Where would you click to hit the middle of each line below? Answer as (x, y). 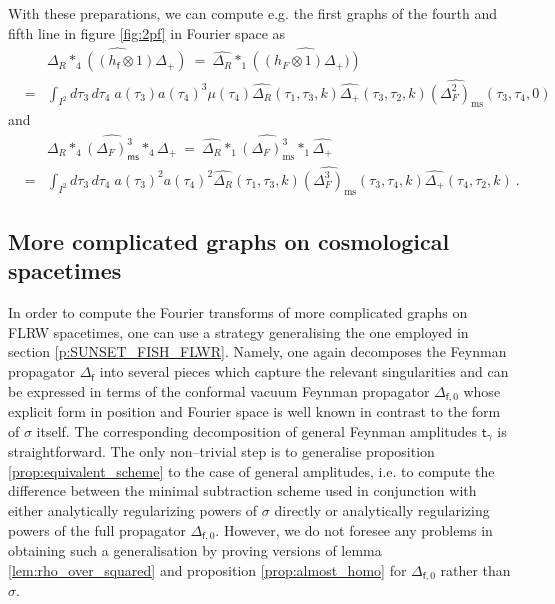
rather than (475, 569)
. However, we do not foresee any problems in (354, 529)
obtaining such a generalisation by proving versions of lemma (195, 549)
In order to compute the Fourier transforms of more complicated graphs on (238, 312)
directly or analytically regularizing (382, 509)
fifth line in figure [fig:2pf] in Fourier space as (147, 32)
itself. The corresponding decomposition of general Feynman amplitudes (257, 430)
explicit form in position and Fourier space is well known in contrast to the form (254, 411)
